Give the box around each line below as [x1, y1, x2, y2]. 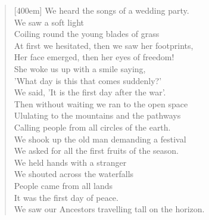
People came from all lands [14, 179, 113, 191]
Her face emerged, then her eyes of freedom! [14, 51, 174, 63]
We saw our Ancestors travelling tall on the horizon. [14, 203, 205, 215]
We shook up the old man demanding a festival [14, 132, 186, 145]
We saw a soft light [14, 16, 84, 28]
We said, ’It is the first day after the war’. [14, 86, 166, 98]
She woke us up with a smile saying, [14, 62, 146, 75]
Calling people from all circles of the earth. [14, 120, 171, 133]
